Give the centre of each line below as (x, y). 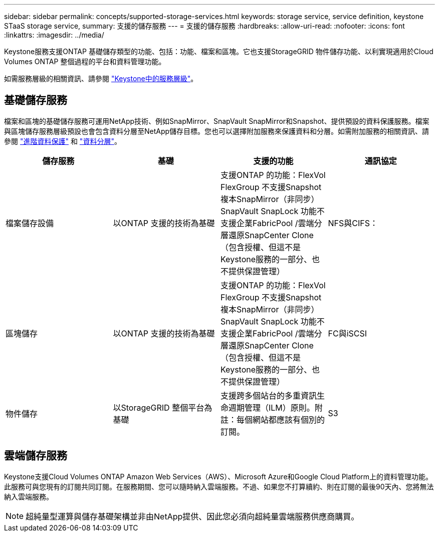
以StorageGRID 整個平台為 (163, 407)
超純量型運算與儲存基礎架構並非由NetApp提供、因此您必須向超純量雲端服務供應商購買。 (192, 516)
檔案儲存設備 (30, 223)
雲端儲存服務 (36, 456)
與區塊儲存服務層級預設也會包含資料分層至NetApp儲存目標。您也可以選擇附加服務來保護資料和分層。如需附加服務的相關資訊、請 (217, 131)
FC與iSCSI (348, 333)
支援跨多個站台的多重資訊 (269, 395)
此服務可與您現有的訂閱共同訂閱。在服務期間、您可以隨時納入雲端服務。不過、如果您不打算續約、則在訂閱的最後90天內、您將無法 (219, 486)
